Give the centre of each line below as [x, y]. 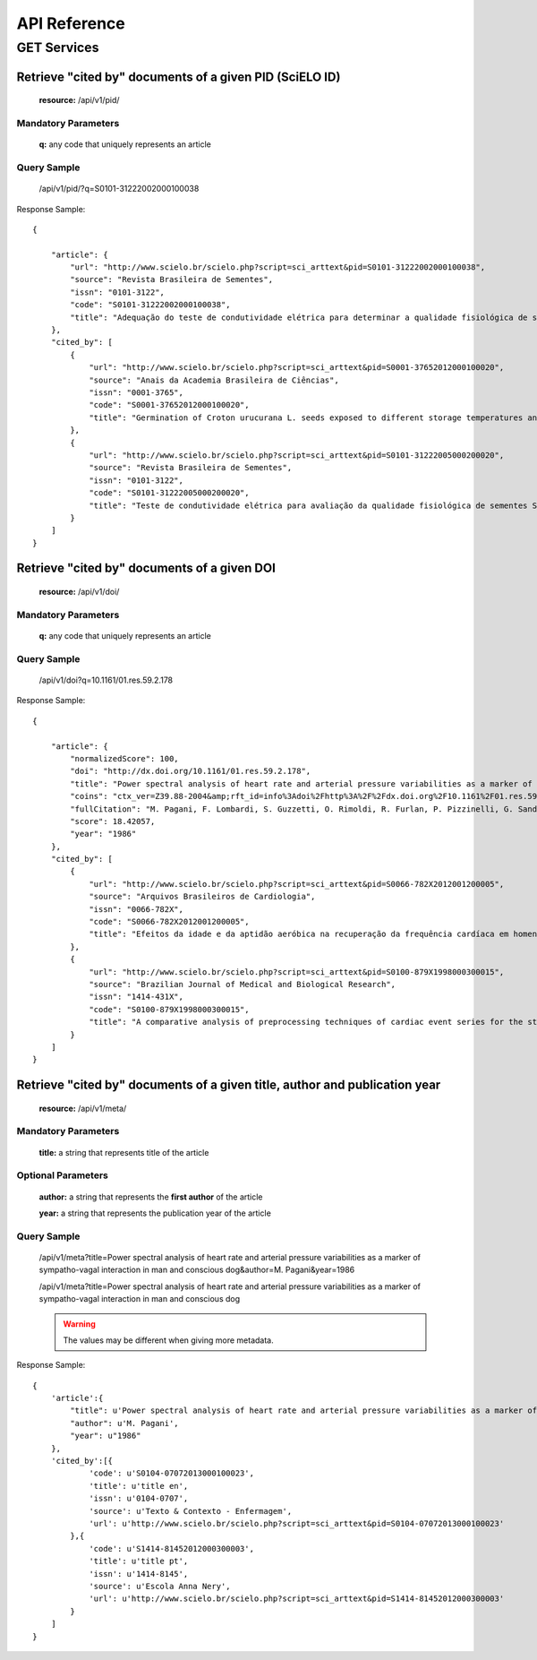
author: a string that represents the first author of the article [151, 1197]
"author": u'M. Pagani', [124, 1423]
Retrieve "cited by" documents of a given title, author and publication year [229, 1085]
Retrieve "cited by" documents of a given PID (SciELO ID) [179, 77]
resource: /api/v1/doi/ [79, 592]
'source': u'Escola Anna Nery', [160, 1586]
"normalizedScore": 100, [124, 758]
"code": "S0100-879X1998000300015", [169, 1009]
